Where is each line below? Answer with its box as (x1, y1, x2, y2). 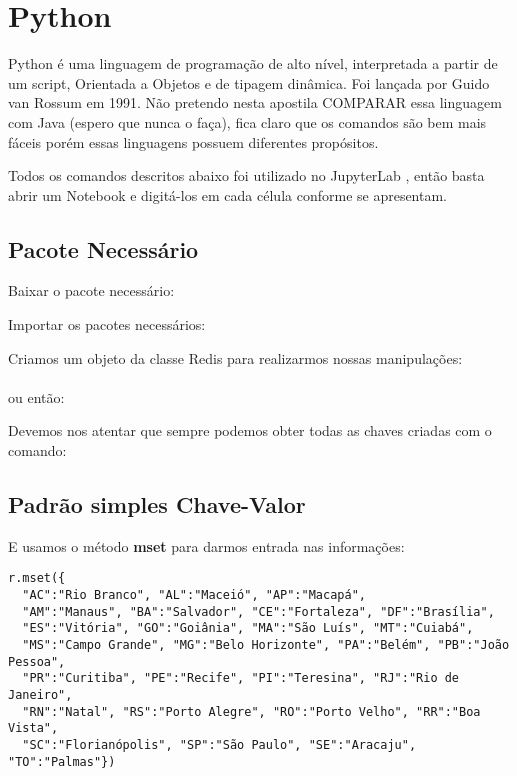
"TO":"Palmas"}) (8, 754, 116, 769)
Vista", (8, 721, 59, 736)
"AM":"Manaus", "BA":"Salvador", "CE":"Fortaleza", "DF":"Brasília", (22, 604, 495, 619)
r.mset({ (8, 571, 66, 586)
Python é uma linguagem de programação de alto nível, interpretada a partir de (8, 53, 498, 74)
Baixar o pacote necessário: (8, 280, 175, 301)
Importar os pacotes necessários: (8, 314, 206, 335)
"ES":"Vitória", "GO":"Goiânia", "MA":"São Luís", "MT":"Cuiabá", (22, 621, 474, 636)
